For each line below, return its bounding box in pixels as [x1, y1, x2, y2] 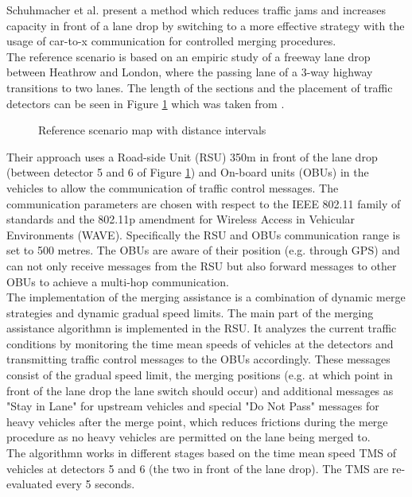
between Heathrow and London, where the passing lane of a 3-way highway [6, 64, 373, 80]
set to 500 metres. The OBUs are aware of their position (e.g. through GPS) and [6, 242, 400, 258]
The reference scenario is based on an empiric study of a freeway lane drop [6, 48, 371, 64]
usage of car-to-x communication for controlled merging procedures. [6, 33, 336, 49]
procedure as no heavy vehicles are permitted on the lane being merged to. [6, 429, 371, 445]
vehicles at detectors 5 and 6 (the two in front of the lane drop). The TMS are [6, 460, 389, 476]
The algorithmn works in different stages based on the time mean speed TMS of [6, 445, 397, 461]
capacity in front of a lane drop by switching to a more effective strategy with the [6, 17, 405, 33]
